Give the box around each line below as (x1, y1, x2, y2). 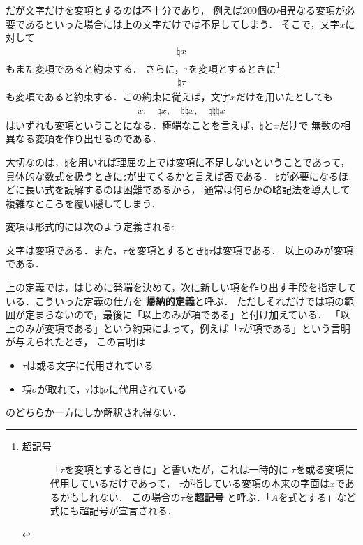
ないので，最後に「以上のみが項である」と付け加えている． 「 (54, 307, 341, 322)
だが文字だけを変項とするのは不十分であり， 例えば (6, 3, 243, 17)
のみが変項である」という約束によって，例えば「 (15, 320, 239, 335)
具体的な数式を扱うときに (6, 168, 123, 183)
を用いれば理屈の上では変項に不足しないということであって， (68, 154, 350, 169)
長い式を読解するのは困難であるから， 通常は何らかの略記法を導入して (24, 182, 350, 197)
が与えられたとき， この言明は (6, 334, 146, 349)
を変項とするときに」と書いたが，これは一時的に (64, 462, 288, 477)
